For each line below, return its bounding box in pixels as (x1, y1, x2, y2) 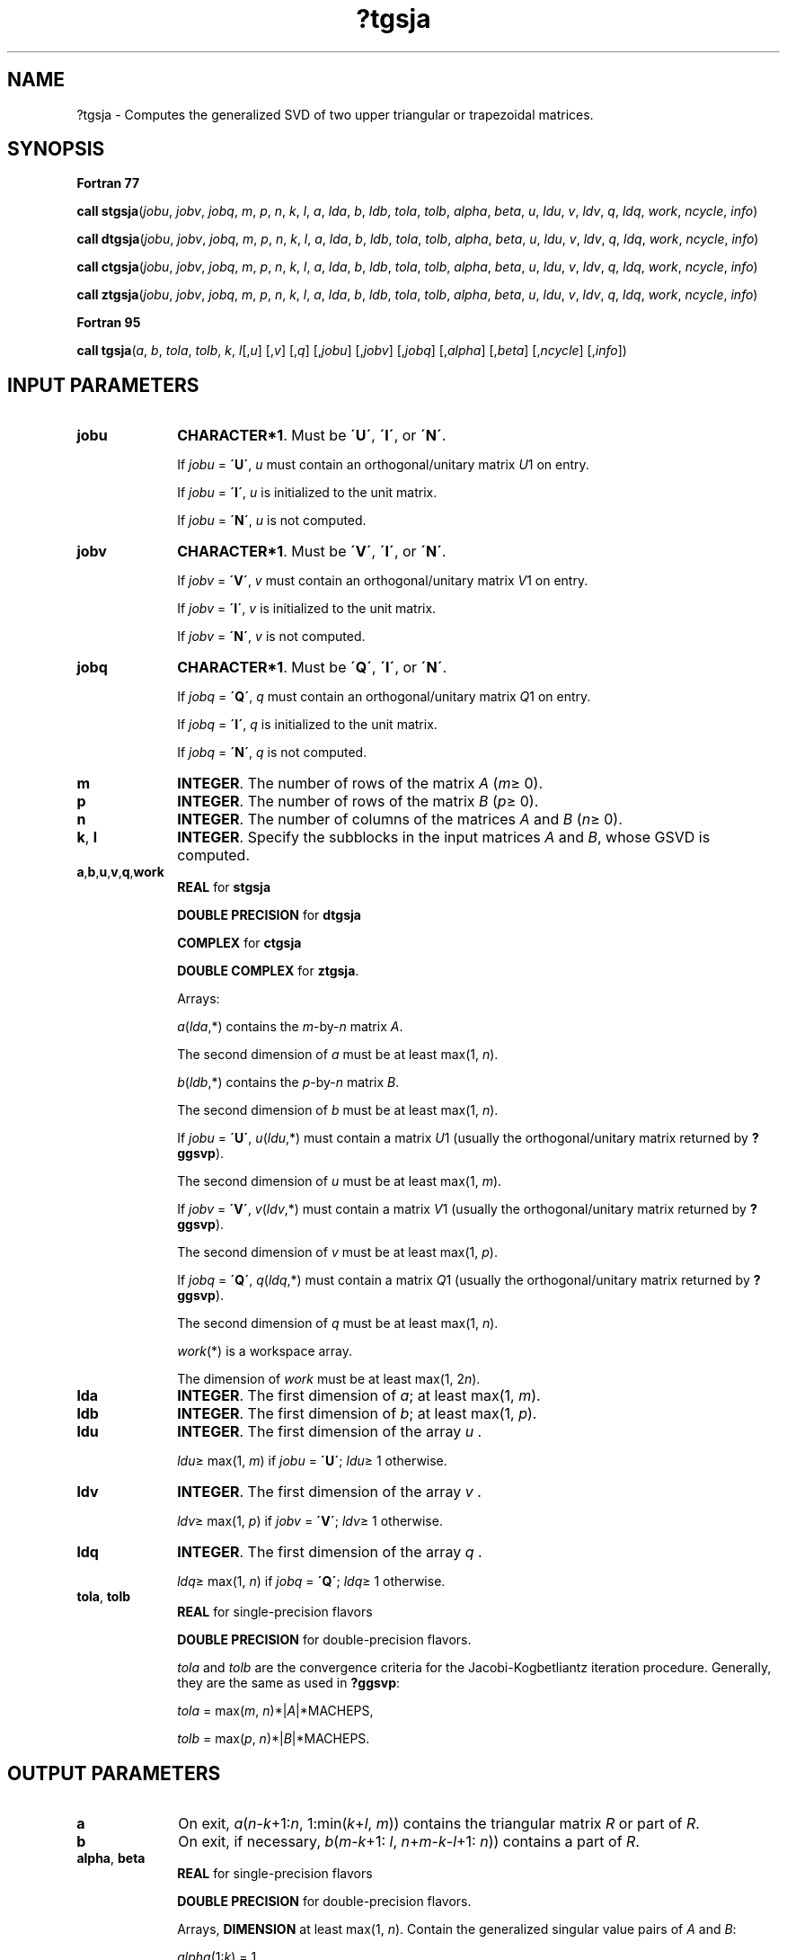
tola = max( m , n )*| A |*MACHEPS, (177, 1703, 374, 1719)
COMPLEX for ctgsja (177, 935, 302, 951)
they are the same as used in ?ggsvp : (177, 1675, 401, 1691)
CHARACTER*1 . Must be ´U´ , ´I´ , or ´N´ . (177, 426, 447, 445)
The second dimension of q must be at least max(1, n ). (177, 1315, 499, 1332)
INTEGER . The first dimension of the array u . (177, 1422, 482, 1441)
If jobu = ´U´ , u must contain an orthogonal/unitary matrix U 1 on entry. (177, 457, 589, 473)
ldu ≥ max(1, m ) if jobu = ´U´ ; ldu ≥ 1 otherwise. (177, 1453, 447, 1469)
